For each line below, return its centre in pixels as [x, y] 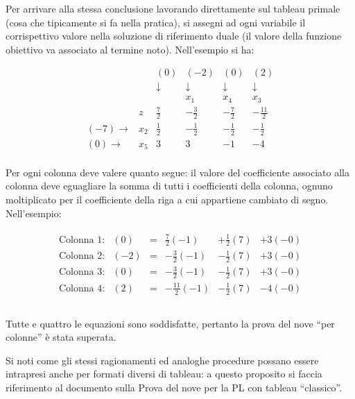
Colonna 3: [82, 272]
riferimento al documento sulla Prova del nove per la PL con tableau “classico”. [174, 388]
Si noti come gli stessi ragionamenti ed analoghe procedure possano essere [162, 360]
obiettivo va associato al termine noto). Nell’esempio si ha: [130, 49]
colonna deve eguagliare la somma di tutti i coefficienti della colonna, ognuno [169, 186]
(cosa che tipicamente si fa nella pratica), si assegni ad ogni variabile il [156, 22]
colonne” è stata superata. [61, 337]
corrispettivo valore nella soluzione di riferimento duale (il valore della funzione [174, 36]
